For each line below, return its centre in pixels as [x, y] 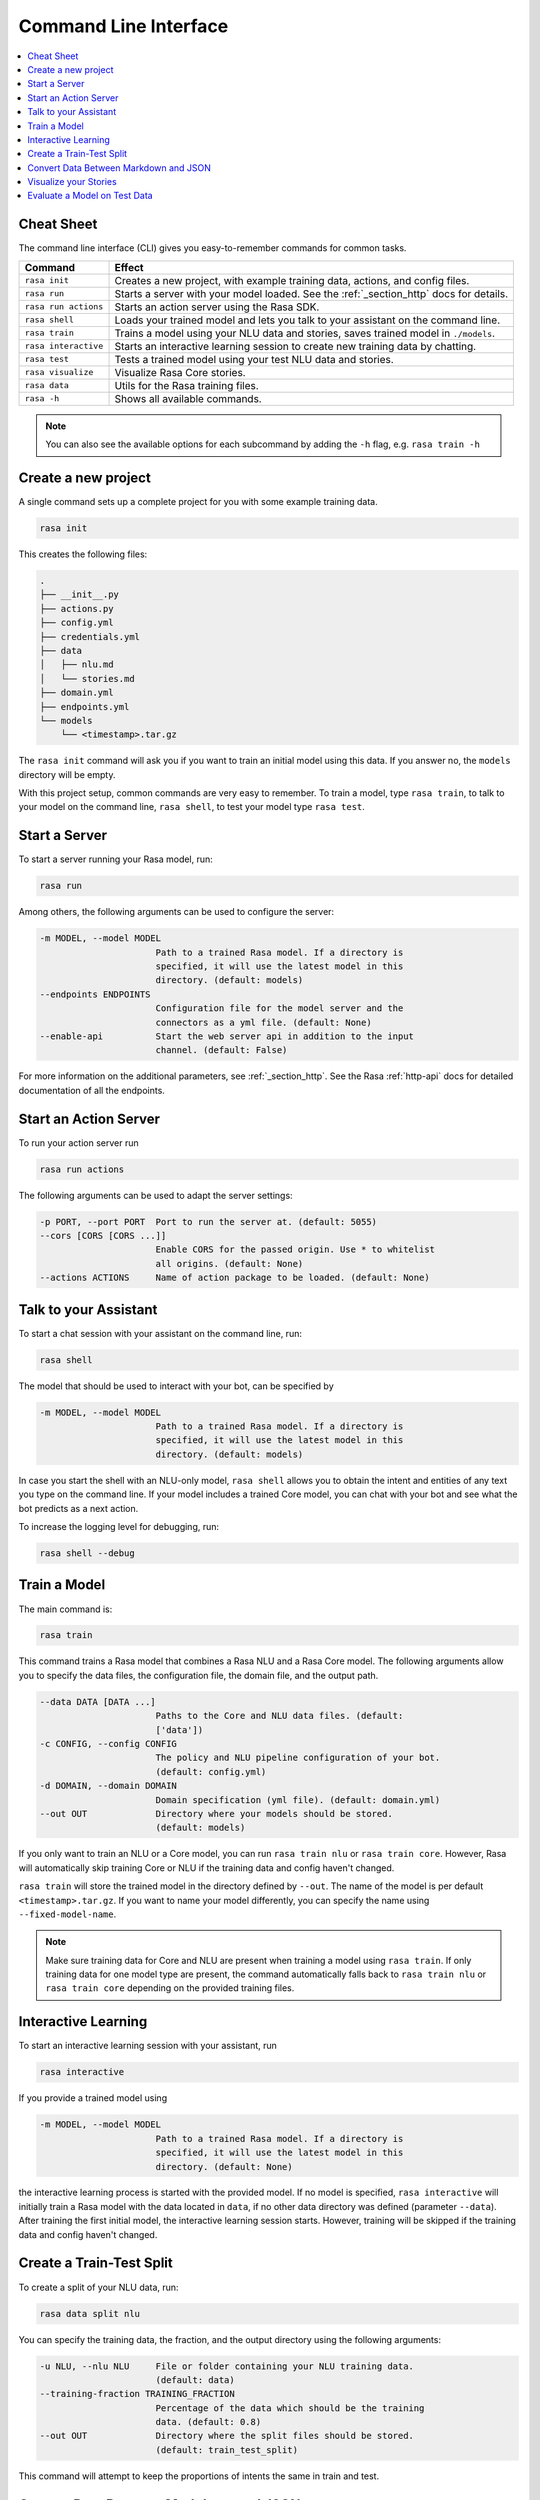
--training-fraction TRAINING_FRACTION [137, 2394]
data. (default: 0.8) [208, 2422]
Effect [129, 267]
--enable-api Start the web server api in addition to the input [227, 1036]
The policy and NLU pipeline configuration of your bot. [298, 1758]
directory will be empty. [67, 774]
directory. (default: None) [224, 2166]
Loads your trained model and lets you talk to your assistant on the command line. [307, 320]
